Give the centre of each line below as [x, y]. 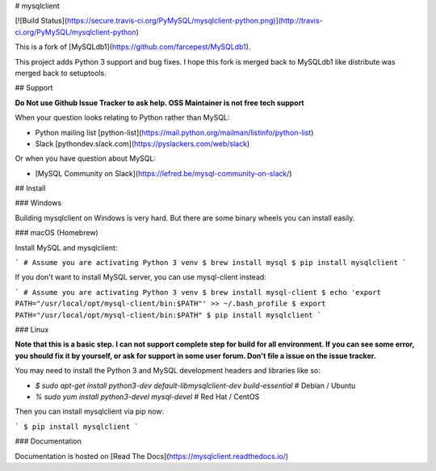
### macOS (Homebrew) [57, 233]
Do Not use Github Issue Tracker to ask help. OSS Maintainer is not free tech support [159, 103]
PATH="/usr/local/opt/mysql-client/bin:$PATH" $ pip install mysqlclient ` [168, 315]
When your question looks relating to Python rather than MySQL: [122, 118]
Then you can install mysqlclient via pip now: [90, 411]
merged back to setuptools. [61, 73]
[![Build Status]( [41, 21]
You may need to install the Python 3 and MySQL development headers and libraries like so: [168, 371]
